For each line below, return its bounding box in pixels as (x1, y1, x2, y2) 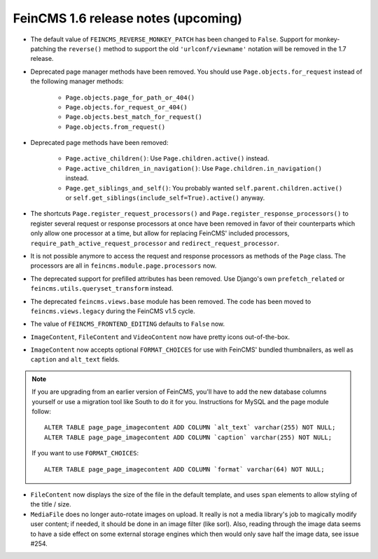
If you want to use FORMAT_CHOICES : (31, 449, 139, 457)
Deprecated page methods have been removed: (30, 139, 169, 147)
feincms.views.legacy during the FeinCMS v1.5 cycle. (30, 307, 195, 315)
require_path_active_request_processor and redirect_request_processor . (30, 239, 279, 247)
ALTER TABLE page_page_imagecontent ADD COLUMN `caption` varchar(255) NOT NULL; (44, 433, 332, 441)
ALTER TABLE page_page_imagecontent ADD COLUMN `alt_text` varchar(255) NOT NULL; (44, 424, 336, 432)
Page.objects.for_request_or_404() (65, 103, 188, 111)
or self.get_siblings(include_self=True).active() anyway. (65, 193, 265, 202)
